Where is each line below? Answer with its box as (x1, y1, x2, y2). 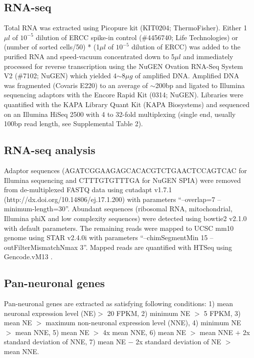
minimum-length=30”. (4, 203, 70, 214)
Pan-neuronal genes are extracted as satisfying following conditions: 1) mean (4, 298, 233, 309)
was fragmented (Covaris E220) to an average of (4, 80, 148, 90)
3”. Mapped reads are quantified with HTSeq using (80, 242, 232, 252)
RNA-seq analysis (4, 142, 95, 157)
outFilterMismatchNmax (4, 242, 78, 252)
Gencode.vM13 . (4, 251, 53, 262)
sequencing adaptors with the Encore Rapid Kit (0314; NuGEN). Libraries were (4, 89, 243, 100)
